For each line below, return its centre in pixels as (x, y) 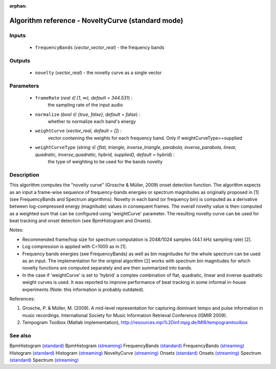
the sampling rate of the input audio (85, 105)
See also (20, 335)
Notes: (16, 230)
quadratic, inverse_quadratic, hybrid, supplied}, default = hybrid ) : (105, 154)
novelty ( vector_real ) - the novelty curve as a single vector (98, 72)
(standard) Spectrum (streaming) (44, 360)
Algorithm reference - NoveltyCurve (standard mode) (96, 20)
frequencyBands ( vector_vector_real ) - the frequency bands (100, 47)
